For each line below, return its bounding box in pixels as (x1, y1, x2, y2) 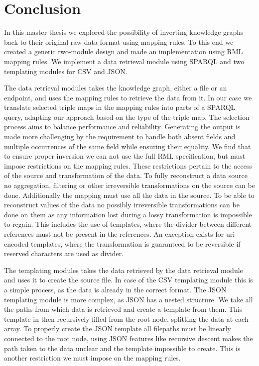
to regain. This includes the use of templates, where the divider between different (4, 219, 252, 229)
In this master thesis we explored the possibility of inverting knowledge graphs (4, 27, 244, 37)
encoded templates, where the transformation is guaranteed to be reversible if (4, 238, 241, 249)
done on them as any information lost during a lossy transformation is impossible (4, 209, 252, 219)
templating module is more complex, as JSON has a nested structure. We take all (4, 294, 253, 304)
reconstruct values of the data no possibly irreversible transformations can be (4, 199, 240, 210)
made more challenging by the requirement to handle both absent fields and (4, 131, 236, 142)
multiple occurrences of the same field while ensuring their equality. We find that (4, 141, 251, 151)
